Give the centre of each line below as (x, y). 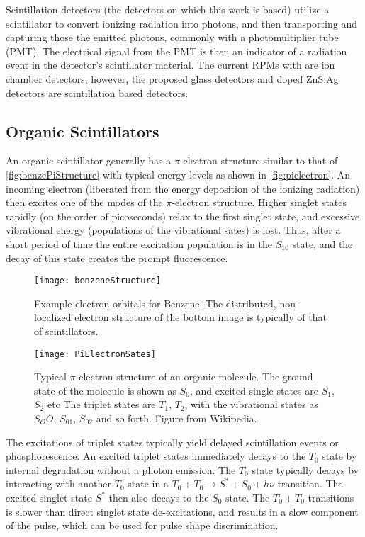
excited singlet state (49, 497)
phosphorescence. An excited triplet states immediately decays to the (156, 456)
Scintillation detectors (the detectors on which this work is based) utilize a (168, 9)
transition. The (310, 484)
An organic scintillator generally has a (89, 160)
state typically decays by (305, 469)
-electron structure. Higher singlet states (259, 202)
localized (53, 317)
